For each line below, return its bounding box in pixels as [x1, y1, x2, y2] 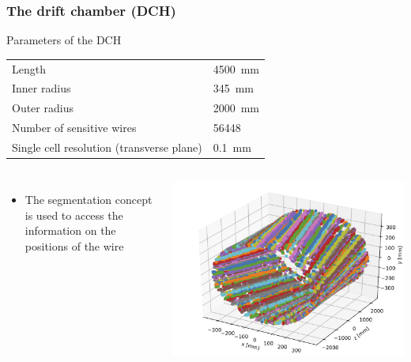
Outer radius [12, 100, 74, 116]
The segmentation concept [25, 191, 153, 208]
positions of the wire [25, 237, 124, 254]
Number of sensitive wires [12, 119, 137, 136]
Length [12, 60, 46, 77]
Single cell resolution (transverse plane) [12, 138, 202, 155]
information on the [25, 222, 116, 239]
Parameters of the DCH [6, 32, 122, 48]
